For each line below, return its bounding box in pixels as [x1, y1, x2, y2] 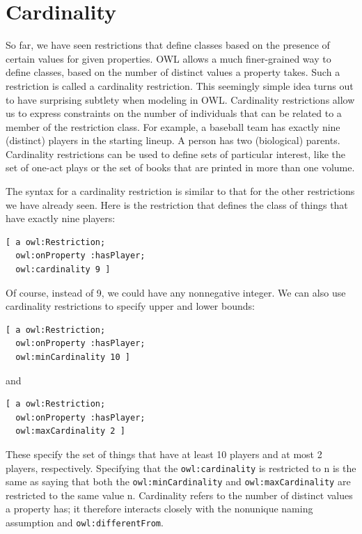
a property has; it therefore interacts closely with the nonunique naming [6, 501, 313, 516]
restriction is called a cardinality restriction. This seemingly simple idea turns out [6, 78, 354, 93]
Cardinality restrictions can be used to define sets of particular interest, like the [6, 146, 345, 161]
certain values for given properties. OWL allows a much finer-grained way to [6, 51, 331, 65]
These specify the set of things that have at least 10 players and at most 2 [6, 446, 322, 461]
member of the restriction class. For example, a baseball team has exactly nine [6, 119, 340, 134]
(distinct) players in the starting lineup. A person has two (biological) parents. [6, 133, 340, 148]
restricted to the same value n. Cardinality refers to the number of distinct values [6, 487, 353, 502]
